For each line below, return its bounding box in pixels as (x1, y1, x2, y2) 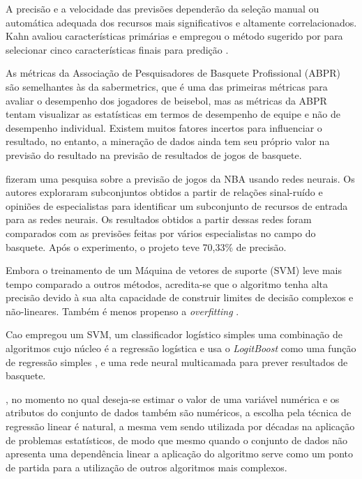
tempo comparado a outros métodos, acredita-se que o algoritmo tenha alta (6, 276, 328, 291)
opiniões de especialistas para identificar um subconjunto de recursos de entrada (6, 198, 348, 213)
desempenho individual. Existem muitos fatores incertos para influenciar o (6, 120, 322, 135)
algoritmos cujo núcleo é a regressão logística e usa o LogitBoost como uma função (6, 341, 356, 356)
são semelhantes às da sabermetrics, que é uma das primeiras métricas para (6, 79, 328, 93)
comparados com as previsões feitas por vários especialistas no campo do (6, 225, 316, 240)
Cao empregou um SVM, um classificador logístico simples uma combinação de (6, 327, 343, 342)
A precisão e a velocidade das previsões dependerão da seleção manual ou (6, 1, 319, 15)
